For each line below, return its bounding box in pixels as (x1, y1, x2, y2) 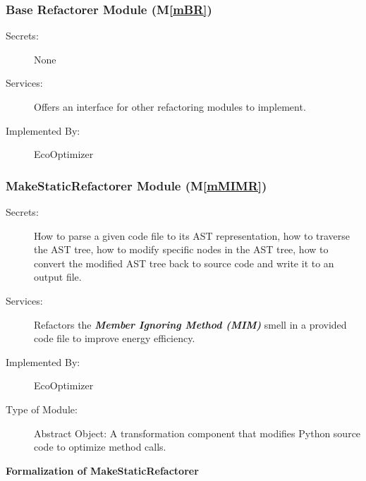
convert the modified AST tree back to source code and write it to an (34, 255, 334, 270)
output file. (34, 269, 82, 284)
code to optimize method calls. (34, 439, 166, 454)
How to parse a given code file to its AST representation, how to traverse (34, 228, 350, 243)
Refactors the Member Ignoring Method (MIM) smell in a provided (34, 317, 347, 331)
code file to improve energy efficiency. (34, 331, 195, 346)
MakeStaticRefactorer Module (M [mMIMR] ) (6, 176, 267, 194)
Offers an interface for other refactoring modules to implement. (34, 99, 306, 114)
